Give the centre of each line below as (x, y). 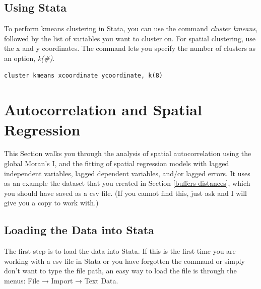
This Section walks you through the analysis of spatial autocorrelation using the (128, 153)
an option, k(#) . (29, 58)
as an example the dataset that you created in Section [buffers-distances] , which (127, 183)
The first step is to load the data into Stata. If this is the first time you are (120, 251)
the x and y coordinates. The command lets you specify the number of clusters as (130, 48)
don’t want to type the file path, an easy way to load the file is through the (120, 271)
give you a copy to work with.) (51, 203)
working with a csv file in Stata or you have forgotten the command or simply (124, 261)
